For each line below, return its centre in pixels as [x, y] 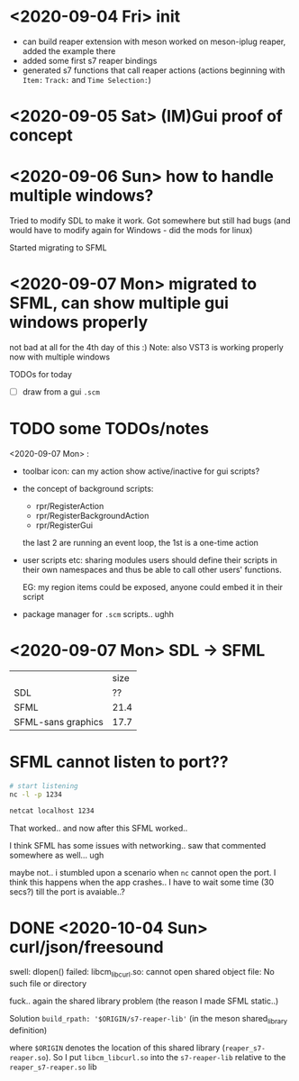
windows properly [79, 322]
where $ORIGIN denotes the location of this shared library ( [117, 1048]
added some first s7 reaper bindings [90, 60]
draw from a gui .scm [61, 392]
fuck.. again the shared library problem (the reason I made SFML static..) [144, 1001]
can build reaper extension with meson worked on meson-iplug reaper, [154, 41]
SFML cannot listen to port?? [119, 762]
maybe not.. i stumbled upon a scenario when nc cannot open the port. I [143, 872]
